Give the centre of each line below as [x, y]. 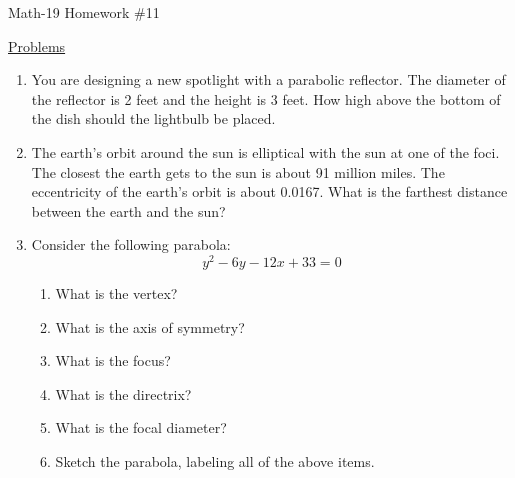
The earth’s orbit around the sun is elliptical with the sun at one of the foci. [265, 151]
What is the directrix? [123, 393]
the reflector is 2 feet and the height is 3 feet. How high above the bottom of [266, 98]
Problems [37, 45]
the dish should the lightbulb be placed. [153, 118]
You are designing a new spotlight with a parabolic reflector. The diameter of [268, 79]
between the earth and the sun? [128, 210]
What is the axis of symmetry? [150, 326]
